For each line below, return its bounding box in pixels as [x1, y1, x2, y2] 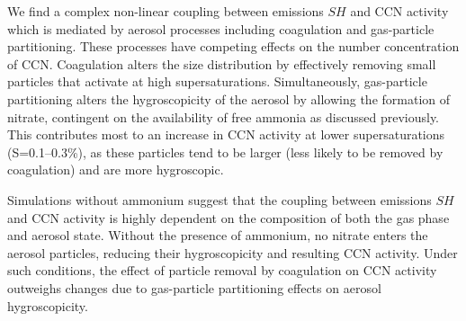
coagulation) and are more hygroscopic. [7, 160, 224, 179]
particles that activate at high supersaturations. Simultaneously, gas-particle [7, 72, 427, 91]
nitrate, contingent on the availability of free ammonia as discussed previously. [7, 107, 440, 126]
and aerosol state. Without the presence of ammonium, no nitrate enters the [7, 226, 428, 245]
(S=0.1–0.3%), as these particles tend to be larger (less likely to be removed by [7, 142, 444, 161]
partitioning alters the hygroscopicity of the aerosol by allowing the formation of [7, 89, 451, 108]
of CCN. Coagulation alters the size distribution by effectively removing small [7, 54, 436, 73]
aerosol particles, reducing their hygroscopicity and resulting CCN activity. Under [7, 243, 458, 262]
